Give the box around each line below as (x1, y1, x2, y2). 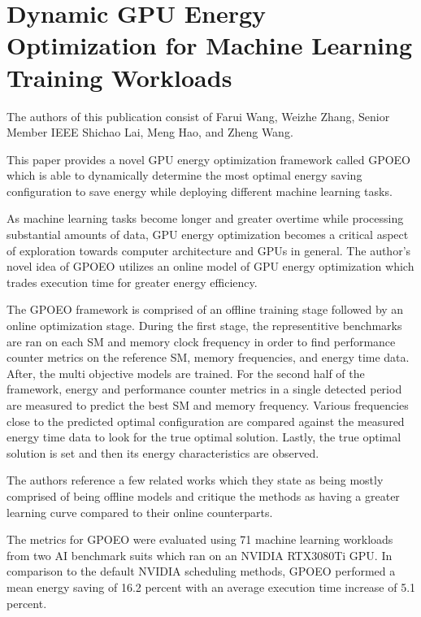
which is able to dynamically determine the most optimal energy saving (7, 167, 362, 184)
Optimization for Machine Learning (7, 28, 413, 62)
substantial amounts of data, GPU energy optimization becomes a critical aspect (7, 226, 409, 243)
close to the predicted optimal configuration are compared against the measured (7, 412, 405, 429)
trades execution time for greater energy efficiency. (7, 273, 258, 290)
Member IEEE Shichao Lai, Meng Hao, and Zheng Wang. (7, 124, 293, 141)
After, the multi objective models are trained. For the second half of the (7, 364, 365, 381)
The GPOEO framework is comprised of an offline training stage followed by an (7, 301, 404, 318)
